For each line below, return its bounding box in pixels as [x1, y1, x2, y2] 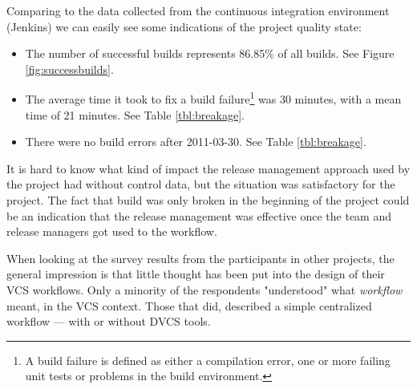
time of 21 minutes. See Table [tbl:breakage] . [25, 106, 245, 123]
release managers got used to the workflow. [6, 223, 217, 240]
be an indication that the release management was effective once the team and [6, 207, 392, 224]
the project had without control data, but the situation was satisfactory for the [6, 176, 395, 192]
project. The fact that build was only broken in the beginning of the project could [6, 192, 410, 208]
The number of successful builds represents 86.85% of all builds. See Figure [25, 45, 395, 62]
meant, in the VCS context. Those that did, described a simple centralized [6, 297, 372, 314]
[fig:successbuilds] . [25, 60, 114, 77]
